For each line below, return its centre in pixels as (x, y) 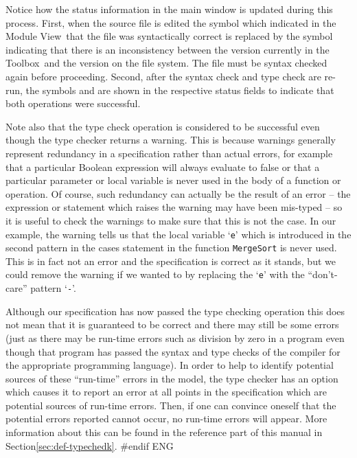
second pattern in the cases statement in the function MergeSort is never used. (171, 248)
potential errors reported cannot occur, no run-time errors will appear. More (166, 419)
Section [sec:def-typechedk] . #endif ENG (90, 445)
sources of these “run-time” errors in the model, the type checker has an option (172, 378)
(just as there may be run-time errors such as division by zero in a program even (175, 337)
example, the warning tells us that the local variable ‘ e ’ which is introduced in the (178, 234)
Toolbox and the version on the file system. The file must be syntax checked (166, 63)
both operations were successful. (73, 103)
